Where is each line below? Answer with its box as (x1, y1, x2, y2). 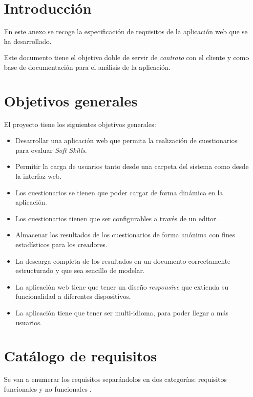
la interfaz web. (15, 171, 62, 181)
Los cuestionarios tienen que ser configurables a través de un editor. (15, 213, 218, 223)
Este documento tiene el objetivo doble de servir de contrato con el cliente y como (4, 52, 249, 63)
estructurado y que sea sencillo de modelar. (15, 265, 145, 275)
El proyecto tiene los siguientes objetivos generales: (4, 119, 156, 129)
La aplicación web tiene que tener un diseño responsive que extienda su (15, 281, 229, 292)
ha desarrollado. (4, 36, 52, 46)
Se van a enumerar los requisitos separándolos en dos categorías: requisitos (4, 374, 227, 384)
